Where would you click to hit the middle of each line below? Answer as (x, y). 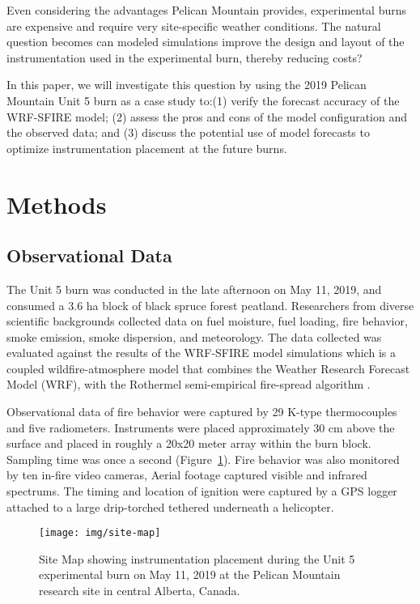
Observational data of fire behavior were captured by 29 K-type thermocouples (202, 412)
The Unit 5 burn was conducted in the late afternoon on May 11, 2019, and (194, 289)
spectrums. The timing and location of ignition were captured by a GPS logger (202, 491)
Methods (57, 204)
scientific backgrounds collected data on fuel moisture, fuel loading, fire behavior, (207, 321)
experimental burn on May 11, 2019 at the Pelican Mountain (190, 574)
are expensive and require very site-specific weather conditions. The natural (194, 26)
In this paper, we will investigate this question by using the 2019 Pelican (187, 85)
